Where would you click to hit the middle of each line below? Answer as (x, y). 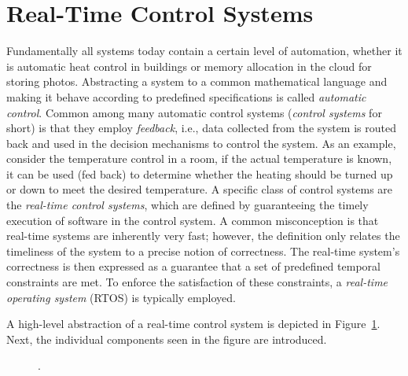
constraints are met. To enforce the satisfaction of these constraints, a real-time (197, 282)
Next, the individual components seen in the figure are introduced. (167, 339)
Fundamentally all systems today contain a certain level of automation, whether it (204, 51)
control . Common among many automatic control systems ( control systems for (194, 112)
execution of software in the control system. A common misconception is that (193, 220)
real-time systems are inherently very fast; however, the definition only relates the (203, 236)
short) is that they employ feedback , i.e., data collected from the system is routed (201, 128)
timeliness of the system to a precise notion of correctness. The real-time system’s (203, 251)
